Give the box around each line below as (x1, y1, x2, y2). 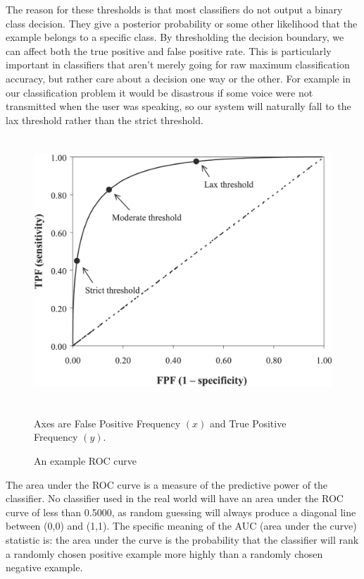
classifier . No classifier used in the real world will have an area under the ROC (6, 491, 344, 506)
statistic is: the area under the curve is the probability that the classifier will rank (6, 532, 359, 547)
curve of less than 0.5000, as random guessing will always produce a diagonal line (6, 504, 356, 519)
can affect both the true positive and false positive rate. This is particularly (6, 43, 332, 58)
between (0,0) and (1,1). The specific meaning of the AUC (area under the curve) (6, 518, 357, 533)
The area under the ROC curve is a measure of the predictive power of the (6, 477, 328, 492)
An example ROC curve (34, 453, 137, 468)
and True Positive (209, 415, 287, 430)
